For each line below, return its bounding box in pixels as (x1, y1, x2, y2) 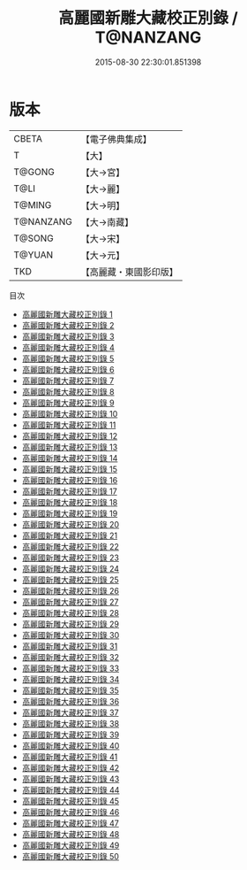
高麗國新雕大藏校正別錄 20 (21, 519, 120, 529)
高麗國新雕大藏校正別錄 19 (21, 508, 118, 519)
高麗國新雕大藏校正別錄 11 (21, 420, 116, 430)
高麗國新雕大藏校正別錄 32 (21, 651, 119, 662)
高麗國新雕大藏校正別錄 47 (21, 818, 119, 828)
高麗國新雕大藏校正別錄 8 (21, 386, 115, 397)
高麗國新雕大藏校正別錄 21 (21, 530, 117, 541)
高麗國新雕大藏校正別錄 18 (21, 497, 118, 507)
